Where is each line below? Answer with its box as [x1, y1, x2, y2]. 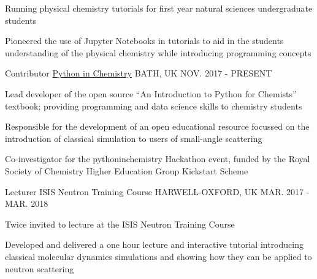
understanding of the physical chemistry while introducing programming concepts [5, 46, 311, 59]
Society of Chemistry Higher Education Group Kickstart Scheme [5, 164, 248, 177]
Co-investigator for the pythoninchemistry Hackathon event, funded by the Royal [5, 152, 310, 165]
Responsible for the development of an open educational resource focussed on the [5, 120, 310, 133]
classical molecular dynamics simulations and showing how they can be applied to [5, 250, 312, 262]
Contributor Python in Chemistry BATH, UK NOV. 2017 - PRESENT [5, 67, 272, 80]
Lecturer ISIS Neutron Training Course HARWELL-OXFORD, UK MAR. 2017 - [5, 185, 310, 198]
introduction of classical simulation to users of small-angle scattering [5, 132, 262, 144]
